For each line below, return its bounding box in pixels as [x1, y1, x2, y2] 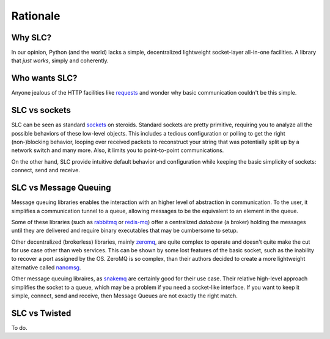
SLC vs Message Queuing [11, 183, 111, 193]
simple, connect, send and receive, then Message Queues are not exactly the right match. [11, 292, 238, 299]
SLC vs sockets [11, 105, 71, 115]
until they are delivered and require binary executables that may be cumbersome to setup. [11, 227, 238, 235]
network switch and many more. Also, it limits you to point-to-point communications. [11, 147, 224, 154]
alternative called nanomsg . [11, 263, 81, 271]
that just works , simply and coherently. [11, 57, 109, 64]
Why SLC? [11, 32, 52, 43]
